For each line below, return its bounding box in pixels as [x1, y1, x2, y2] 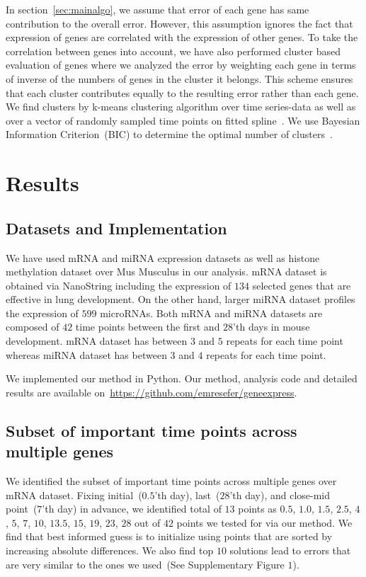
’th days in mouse [233, 319, 310, 334]
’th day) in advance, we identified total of [42, 501, 222, 516]
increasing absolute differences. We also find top [6, 543, 214, 558]
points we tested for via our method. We [176, 515, 353, 530]
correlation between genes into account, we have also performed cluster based [6, 43, 341, 58]
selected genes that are [252, 278, 351, 292]
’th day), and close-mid [229, 487, 331, 502]
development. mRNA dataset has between [6, 333, 188, 348]
